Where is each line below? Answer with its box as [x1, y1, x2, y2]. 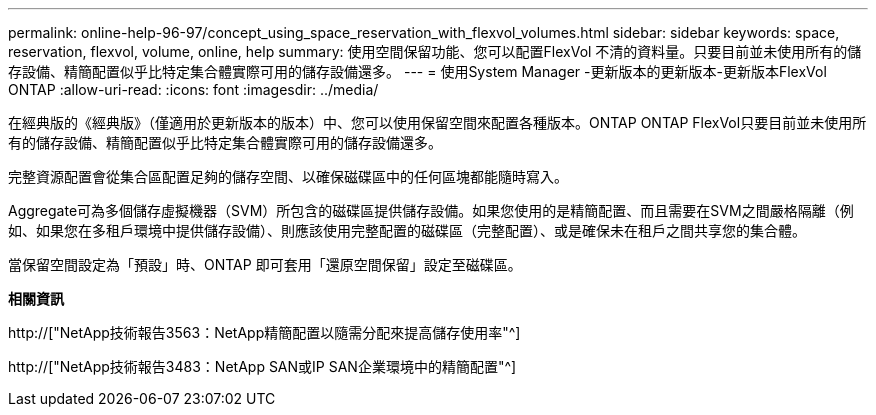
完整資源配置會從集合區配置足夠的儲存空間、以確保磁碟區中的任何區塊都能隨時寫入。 [8, 168, 568, 185]
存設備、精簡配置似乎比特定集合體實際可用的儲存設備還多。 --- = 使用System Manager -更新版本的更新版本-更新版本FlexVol [8, 63, 827, 80]
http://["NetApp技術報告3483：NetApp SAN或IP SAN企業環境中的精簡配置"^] [8, 358, 517, 375]
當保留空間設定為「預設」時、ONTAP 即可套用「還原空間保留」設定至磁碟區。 [8, 256, 522, 273]
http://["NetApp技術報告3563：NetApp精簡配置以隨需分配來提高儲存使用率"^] [8, 324, 521, 341]
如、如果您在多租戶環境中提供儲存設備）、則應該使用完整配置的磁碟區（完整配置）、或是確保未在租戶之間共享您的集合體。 [8, 222, 806, 239]
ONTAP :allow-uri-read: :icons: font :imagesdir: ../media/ [8, 81, 379, 98]
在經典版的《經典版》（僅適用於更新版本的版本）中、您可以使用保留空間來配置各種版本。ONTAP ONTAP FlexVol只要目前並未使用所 [8, 114, 867, 131]
